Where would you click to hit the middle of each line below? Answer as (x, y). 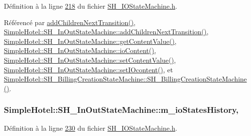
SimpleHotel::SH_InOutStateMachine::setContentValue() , (90, 60)
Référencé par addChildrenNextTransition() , (70, 22)
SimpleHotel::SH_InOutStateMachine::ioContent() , (80, 50)
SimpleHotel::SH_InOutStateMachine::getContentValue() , (90, 41)
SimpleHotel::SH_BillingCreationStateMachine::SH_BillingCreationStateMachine (125, 79)
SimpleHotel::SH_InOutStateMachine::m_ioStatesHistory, (121, 110)
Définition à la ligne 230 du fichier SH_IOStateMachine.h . (91, 128)
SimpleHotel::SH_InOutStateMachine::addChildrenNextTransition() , (106, 32)
